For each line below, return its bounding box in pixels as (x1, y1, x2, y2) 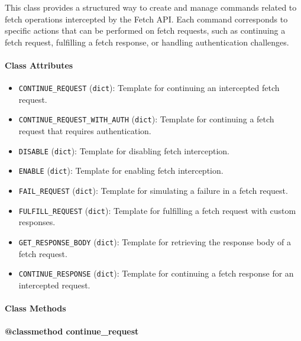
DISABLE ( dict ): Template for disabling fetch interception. (18, 144, 230, 157)
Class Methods (5, 301, 66, 314)
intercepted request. (18, 278, 90, 291)
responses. (18, 216, 56, 228)
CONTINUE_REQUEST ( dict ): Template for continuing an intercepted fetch (18, 82, 280, 94)
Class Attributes (5, 59, 73, 71)
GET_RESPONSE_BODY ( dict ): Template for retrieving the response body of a (18, 235, 292, 248)
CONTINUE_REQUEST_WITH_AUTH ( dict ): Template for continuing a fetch (18, 113, 274, 125)
